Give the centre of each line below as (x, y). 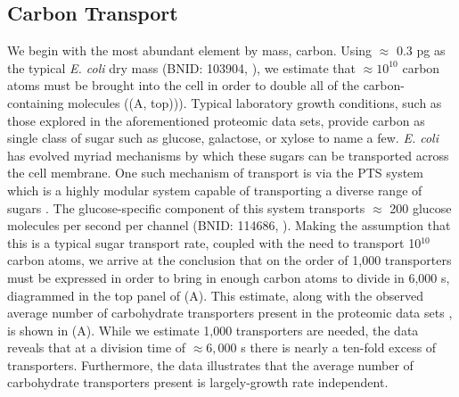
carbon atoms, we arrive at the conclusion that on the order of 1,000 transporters (229, 260)
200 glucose (421, 207)
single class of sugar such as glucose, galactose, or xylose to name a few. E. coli (223, 138)
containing (36, 102)
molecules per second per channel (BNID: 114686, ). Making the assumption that (229, 225)
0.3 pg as (421, 50)
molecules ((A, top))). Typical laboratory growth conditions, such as (255, 102)
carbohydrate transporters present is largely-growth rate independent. (198, 382)
